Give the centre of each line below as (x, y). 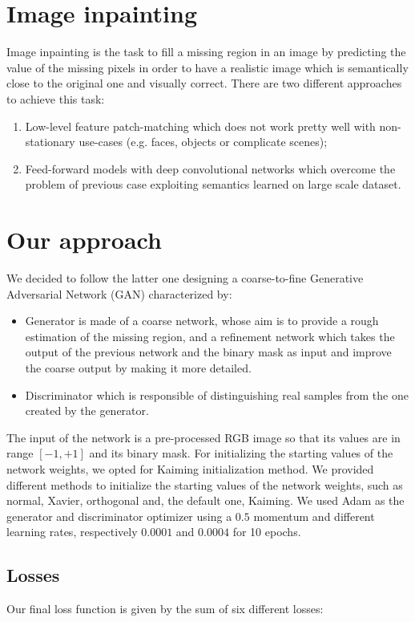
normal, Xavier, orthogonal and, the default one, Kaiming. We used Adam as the (205, 500)
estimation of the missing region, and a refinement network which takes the (210, 336)
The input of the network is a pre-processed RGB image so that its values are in (203, 437)
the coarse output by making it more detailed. (138, 367)
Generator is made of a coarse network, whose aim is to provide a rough (202, 321)
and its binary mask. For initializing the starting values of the (241, 453)
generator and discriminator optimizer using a (119, 516)
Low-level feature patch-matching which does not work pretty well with (200, 126)
